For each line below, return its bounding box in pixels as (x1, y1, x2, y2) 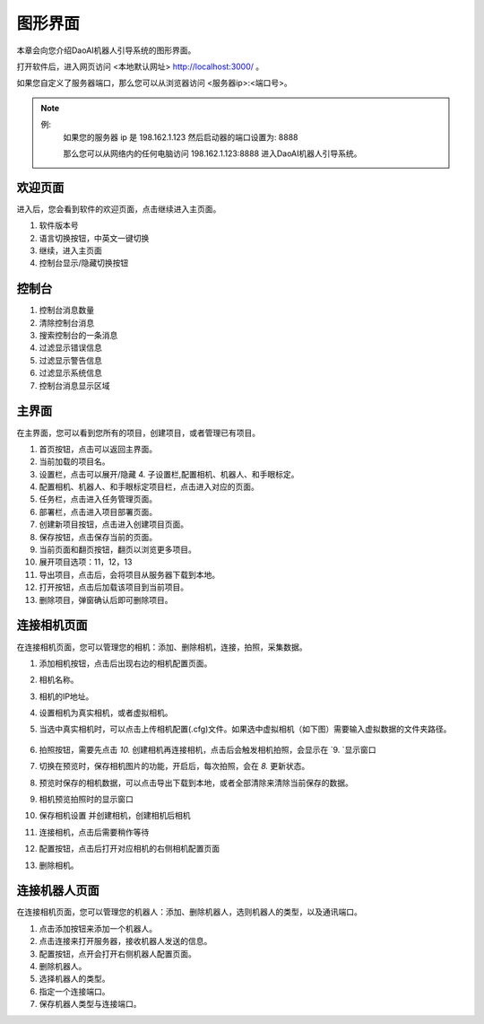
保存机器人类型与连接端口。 (39, 999, 142, 1010)
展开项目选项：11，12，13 (39, 556, 133, 567)
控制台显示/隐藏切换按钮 (39, 258, 129, 268)
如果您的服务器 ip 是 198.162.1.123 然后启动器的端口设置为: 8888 (63, 131, 299, 143)
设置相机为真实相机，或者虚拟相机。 (39, 707, 173, 718)
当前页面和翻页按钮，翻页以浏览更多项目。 (39, 544, 196, 556)
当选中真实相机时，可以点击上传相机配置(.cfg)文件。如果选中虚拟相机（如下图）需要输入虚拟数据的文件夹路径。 (39, 723, 452, 735)
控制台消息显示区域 (39, 380, 110, 390)
